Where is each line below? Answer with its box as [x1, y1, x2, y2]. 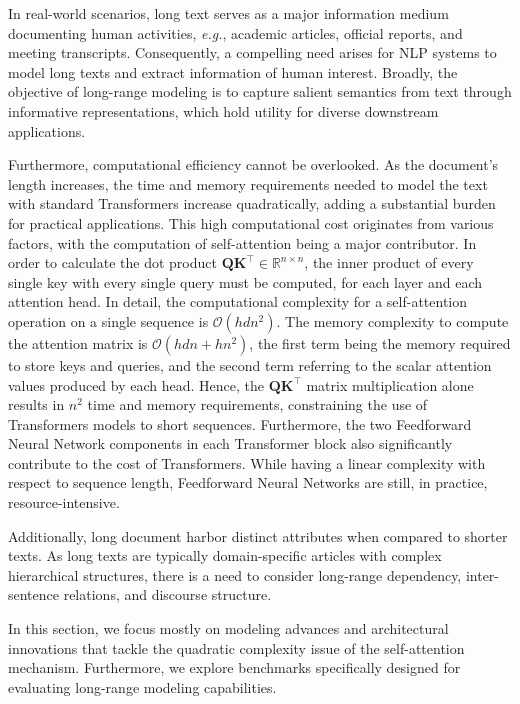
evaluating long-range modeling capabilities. [8, 676, 277, 697]
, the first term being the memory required [249, 332, 511, 353]
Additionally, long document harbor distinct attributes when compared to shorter [8, 525, 508, 546]
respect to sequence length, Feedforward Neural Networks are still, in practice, [8, 472, 488, 493]
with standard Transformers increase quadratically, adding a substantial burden [8, 193, 496, 214]
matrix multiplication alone [306, 374, 474, 395]
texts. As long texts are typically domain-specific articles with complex [8, 545, 442, 566]
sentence [8, 584, 60, 605]
